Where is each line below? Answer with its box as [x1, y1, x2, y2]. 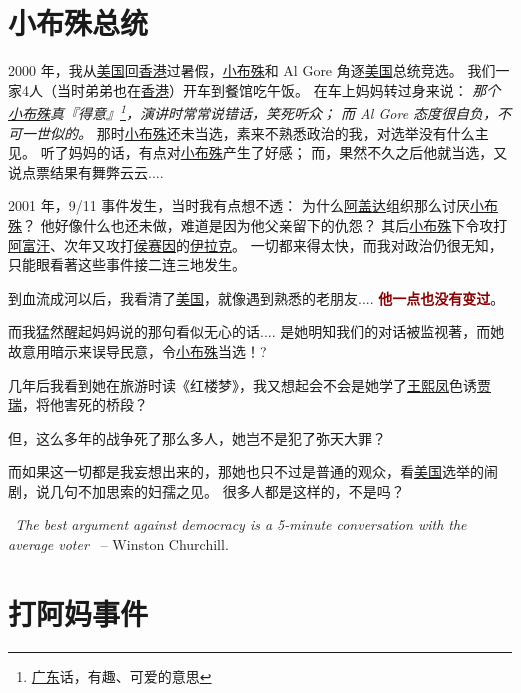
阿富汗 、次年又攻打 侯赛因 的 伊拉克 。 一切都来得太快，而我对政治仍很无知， [8, 234, 503, 255]
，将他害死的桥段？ [22, 394, 148, 415]
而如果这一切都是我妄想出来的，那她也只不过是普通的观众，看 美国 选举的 [8, 461, 484, 482]
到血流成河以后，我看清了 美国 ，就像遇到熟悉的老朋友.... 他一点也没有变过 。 [8, 287, 505, 308]
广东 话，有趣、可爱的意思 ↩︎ [31, 665, 212, 686]
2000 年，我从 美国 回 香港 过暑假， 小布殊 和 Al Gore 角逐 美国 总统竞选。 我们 [8, 60, 496, 81]
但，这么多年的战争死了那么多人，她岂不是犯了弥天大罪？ [8, 427, 386, 448]
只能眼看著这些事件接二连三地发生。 [8, 254, 246, 275]
